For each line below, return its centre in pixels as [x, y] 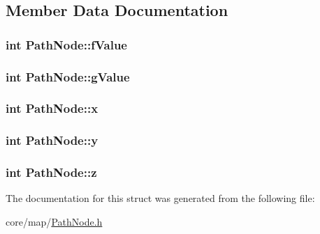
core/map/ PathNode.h [54, 221]
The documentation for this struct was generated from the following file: [160, 198]
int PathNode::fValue [66, 44]
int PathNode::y [52, 140]
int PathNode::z [51, 172]
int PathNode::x [52, 108]
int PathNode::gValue [68, 76]
